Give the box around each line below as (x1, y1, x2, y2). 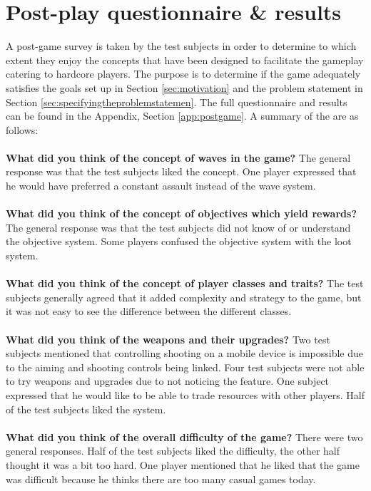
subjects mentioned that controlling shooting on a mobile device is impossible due (6, 346, 364, 361)
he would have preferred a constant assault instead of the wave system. (6, 178, 316, 193)
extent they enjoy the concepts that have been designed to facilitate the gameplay (6, 52, 364, 67)
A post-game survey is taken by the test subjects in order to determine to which (6, 38, 357, 53)
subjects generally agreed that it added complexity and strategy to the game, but (6, 289, 362, 304)
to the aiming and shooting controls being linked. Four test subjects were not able (6, 359, 365, 374)
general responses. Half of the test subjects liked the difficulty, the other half (6, 443, 340, 458)
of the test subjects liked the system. (6, 401, 166, 416)
